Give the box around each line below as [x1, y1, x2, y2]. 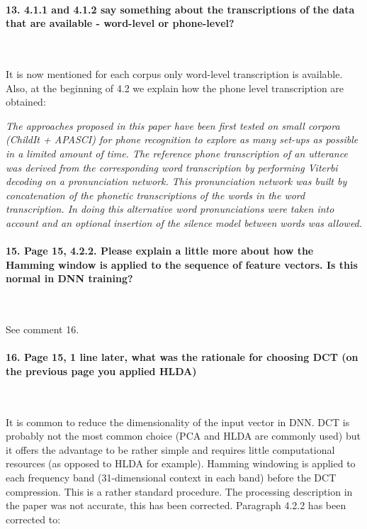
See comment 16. [6, 322, 79, 337]
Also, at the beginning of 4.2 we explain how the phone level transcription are [6, 80, 344, 95]
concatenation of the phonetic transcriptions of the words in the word [6, 187, 305, 202]
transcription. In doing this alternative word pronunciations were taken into [6, 201, 334, 216]
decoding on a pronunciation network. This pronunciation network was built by [6, 174, 347, 189]
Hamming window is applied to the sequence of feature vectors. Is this [6, 257, 358, 272]
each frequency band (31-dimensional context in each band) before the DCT [6, 470, 337, 485]
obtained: [6, 94, 46, 109]
